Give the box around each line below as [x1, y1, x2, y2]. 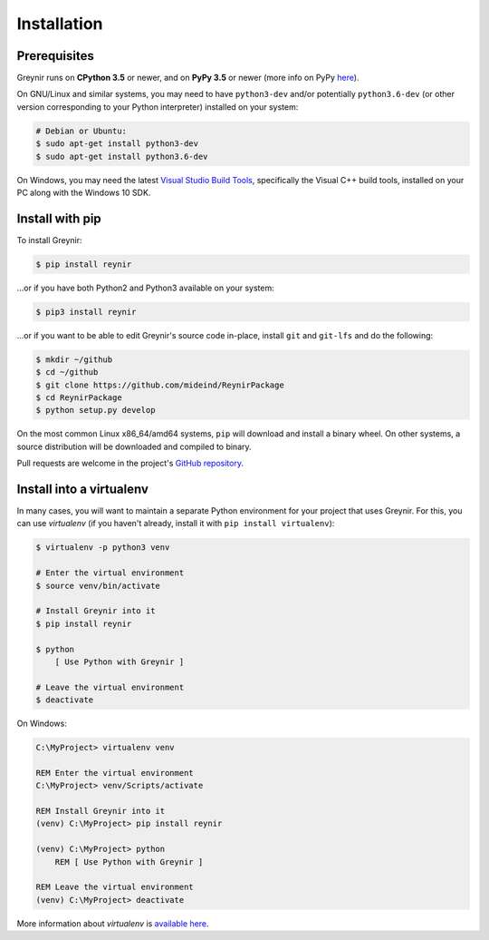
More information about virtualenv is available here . [16, 917, 209, 929]
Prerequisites [16, 48, 94, 64]
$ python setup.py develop [35, 405, 156, 416]
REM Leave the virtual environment [35, 882, 194, 893]
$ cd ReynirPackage [35, 392, 122, 403]
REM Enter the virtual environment [35, 768, 194, 778]
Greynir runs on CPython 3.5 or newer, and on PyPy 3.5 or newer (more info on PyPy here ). [16, 73, 360, 83]
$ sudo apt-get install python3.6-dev [35, 151, 208, 162]
